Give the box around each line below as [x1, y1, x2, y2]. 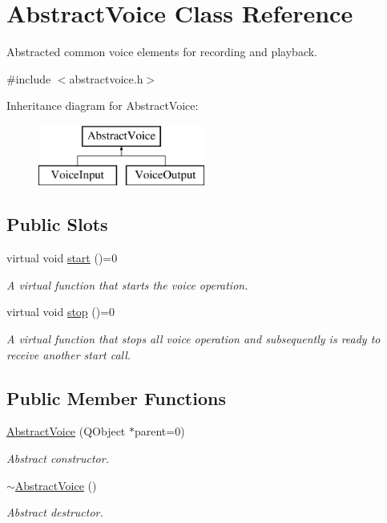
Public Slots [6, 212, 108, 237]
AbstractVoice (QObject [6, 423, 126, 440]
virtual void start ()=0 [6, 249, 118, 266]
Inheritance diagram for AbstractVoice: [6, 97, 199, 114]
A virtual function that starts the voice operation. [6, 276, 248, 293]
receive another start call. [6, 346, 131, 363]
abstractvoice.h [69, 70, 143, 87]
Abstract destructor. [6, 504, 103, 521]
